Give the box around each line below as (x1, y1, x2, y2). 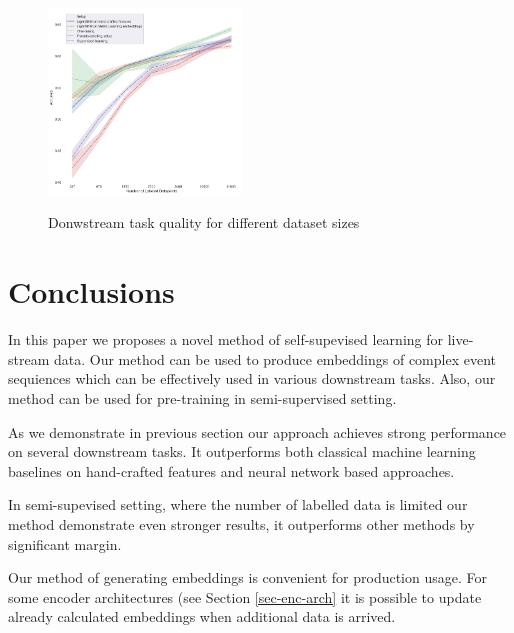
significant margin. (8, 533, 122, 554)
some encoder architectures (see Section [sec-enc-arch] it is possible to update (8, 586, 482, 607)
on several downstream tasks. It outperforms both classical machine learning (8, 441, 476, 462)
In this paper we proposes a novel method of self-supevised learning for (8, 329, 444, 350)
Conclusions (8, 271, 175, 312)
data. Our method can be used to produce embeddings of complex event (53, 348, 496, 369)
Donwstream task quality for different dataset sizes (48, 212, 360, 233)
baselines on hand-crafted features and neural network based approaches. (8, 460, 455, 481)
